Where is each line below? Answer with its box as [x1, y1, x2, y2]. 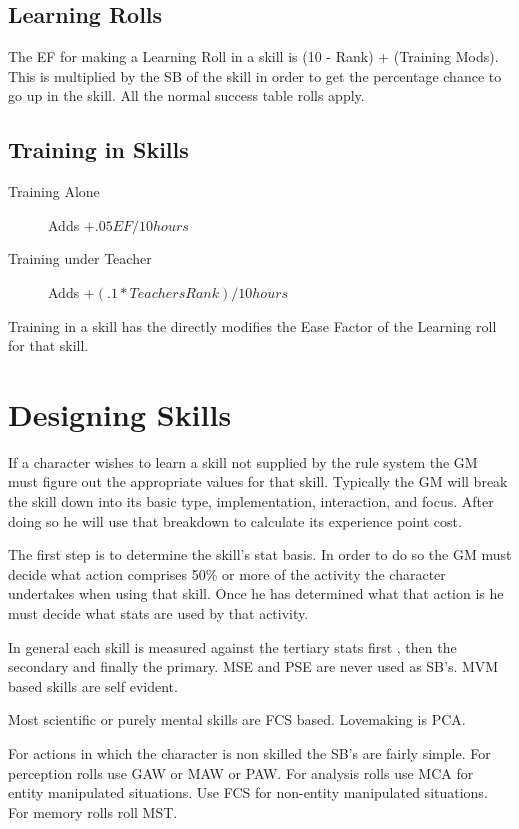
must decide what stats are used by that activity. [8, 603, 309, 624]
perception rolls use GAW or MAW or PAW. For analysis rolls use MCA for [8, 762, 474, 783]
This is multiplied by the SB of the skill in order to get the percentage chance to [8, 65, 502, 86]
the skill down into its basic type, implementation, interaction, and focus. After [8, 491, 494, 512]
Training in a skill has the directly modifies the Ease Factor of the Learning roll [8, 315, 497, 336]
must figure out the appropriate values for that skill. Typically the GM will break [8, 471, 508, 492]
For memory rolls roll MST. [8, 801, 178, 822]
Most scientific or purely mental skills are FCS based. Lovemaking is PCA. [8, 709, 466, 730]
